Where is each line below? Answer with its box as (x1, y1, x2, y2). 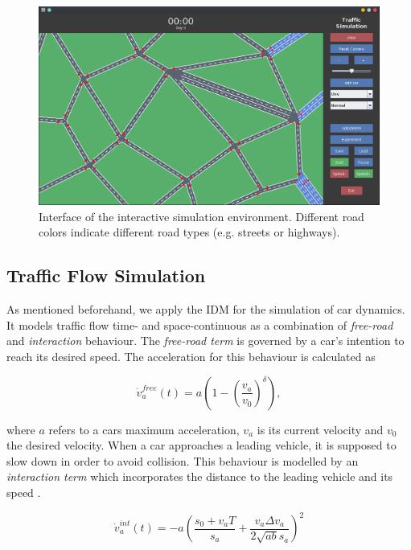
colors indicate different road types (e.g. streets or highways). (39, 224, 340, 240)
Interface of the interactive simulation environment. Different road (39, 207, 364, 224)
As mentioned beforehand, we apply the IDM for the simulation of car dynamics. (6, 301, 405, 318)
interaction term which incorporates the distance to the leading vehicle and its (6, 468, 393, 485)
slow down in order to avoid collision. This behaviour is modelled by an (6, 452, 359, 469)
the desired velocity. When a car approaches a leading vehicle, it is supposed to (6, 437, 397, 454)
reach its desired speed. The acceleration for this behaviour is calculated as (6, 347, 376, 364)
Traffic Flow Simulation (6, 263, 206, 288)
